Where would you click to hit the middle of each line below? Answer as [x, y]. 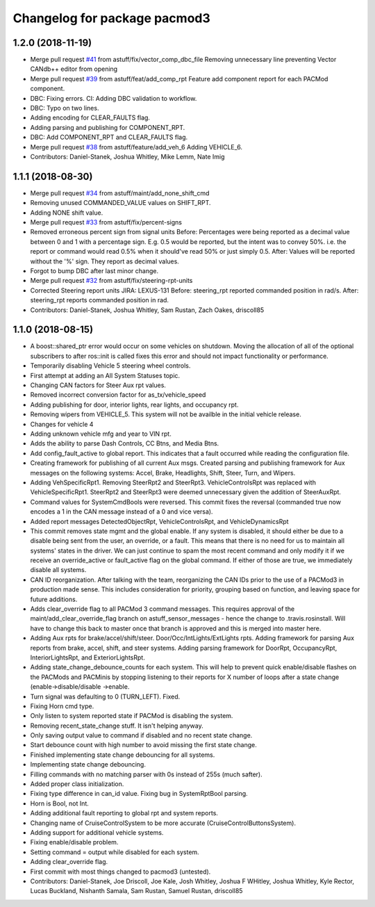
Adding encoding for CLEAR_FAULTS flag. [90, 117]
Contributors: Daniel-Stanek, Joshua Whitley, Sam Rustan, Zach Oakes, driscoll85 [147, 310]
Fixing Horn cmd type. [62, 706]
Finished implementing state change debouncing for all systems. [123, 755]
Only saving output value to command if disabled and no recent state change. [141, 735]
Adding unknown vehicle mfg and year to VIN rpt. [101, 434]
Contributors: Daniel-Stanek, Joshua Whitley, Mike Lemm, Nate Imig [127, 156]
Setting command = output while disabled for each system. [115, 852]
